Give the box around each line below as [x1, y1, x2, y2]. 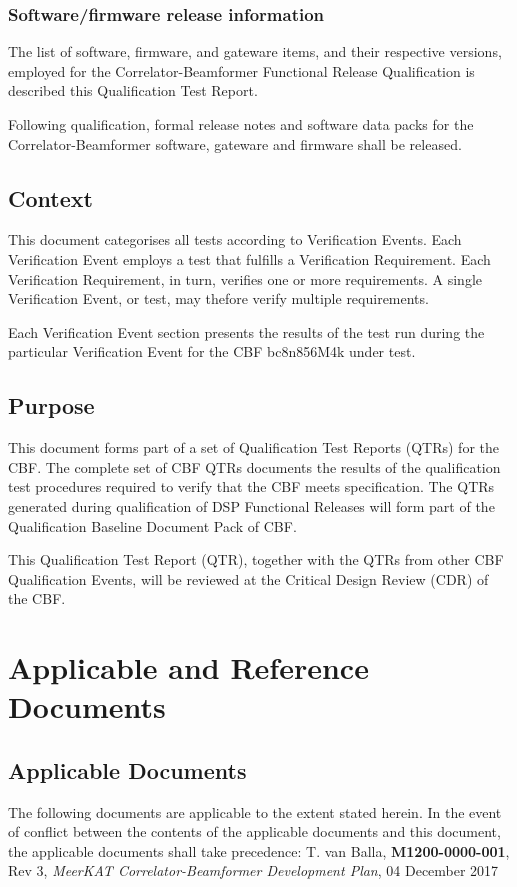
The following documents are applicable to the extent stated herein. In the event [8, 801, 502, 822]
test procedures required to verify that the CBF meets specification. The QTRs [8, 476, 495, 497]
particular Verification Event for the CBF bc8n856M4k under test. [8, 341, 416, 362]
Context [8, 182, 93, 213]
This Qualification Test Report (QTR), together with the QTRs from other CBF [8, 549, 504, 570]
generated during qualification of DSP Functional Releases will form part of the [8, 495, 495, 516]
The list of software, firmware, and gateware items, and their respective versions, [8, 41, 502, 62]
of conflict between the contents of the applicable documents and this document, [8, 821, 501, 842]
